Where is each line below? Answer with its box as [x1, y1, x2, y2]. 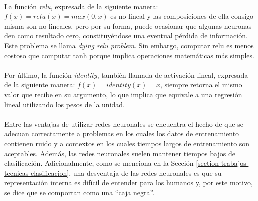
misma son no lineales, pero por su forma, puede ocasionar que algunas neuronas [4, 20, 252, 31]
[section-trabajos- [196, 158, 249, 168]
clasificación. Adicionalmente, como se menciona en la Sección [4, 158, 194, 168]
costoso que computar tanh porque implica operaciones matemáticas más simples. [4, 50, 254, 60]
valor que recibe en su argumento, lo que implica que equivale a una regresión [4, 89, 242, 99]
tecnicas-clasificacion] [4, 167, 69, 178]
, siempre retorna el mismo [160, 79, 242, 90]
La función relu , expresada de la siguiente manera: [4, 1, 158, 11]
